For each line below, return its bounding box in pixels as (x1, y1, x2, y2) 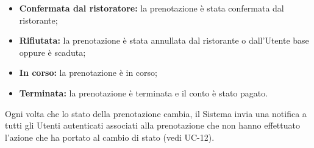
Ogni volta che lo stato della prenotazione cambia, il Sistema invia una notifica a (5, 107, 307, 119)
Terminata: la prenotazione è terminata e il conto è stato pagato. (19, 86, 268, 99)
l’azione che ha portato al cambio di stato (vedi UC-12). (5, 130, 215, 143)
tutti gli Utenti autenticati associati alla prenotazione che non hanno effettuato (5, 119, 300, 132)
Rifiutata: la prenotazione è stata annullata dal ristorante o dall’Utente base (19, 34, 309, 47)
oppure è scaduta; (19, 45, 86, 58)
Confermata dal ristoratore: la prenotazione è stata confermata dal (19, 2, 284, 14)
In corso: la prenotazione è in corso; (19, 66, 157, 79)
